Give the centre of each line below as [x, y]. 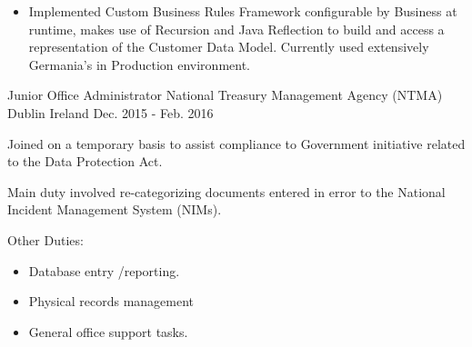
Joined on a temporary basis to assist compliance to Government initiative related [236, 143]
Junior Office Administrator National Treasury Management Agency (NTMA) [225, 95]
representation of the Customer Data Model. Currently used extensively [229, 47]
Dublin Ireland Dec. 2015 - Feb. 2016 [110, 112]
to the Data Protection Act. [85, 161]
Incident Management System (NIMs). [115, 209]
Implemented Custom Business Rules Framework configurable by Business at [243, 11]
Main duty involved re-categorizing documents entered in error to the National [226, 191]
